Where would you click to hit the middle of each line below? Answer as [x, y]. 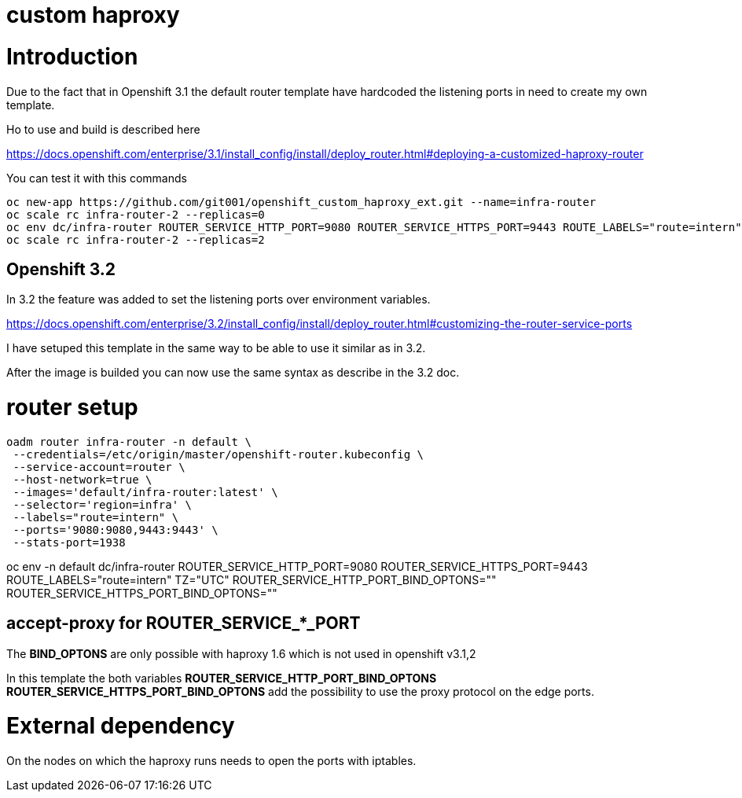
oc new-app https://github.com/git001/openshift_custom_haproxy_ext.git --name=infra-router [301, 202]
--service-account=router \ [99, 467]
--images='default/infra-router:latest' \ [145, 492]
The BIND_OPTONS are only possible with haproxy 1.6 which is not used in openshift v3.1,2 [241, 653]
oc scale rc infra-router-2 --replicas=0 [136, 214]
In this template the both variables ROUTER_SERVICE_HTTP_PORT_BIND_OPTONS [222, 678]
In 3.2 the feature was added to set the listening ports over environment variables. [219, 300]
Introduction [72, 56]
